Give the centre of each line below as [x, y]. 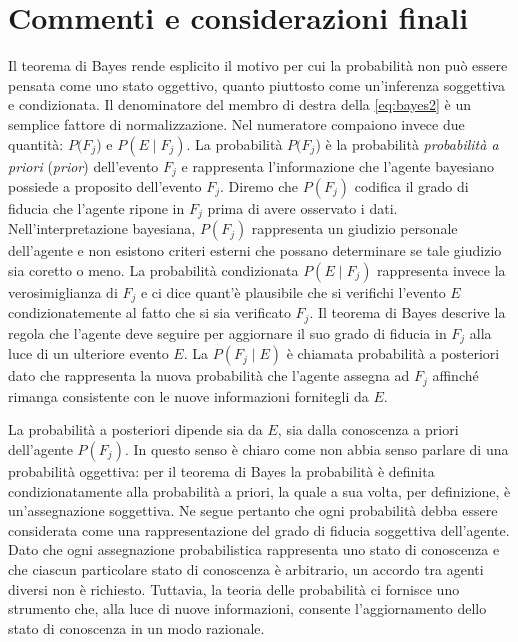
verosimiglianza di [63, 292]
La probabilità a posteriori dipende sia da [135, 429]
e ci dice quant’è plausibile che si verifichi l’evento [293, 292]
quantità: [36, 143]
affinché [455, 375]
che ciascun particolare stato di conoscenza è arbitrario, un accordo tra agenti [246, 568]
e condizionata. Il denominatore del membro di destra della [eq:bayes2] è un [240, 104]
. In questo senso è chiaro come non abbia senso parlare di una [316, 449]
